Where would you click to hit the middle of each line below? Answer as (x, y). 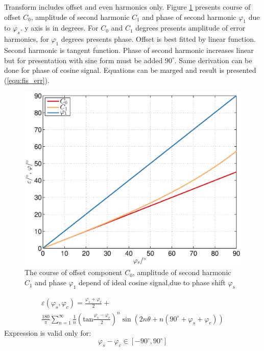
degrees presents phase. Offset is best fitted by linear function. (158, 39)
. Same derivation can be (213, 60)
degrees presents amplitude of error (190, 28)
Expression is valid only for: (48, 332)
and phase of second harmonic (189, 17)
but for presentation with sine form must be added (83, 60)
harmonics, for (27, 39)
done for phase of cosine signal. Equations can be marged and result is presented (130, 70)
